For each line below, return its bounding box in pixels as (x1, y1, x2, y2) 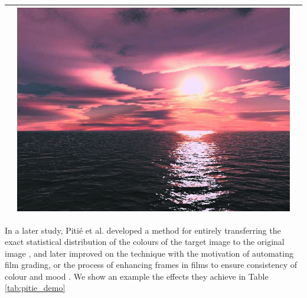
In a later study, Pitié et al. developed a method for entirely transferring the (5, 224, 281, 236)
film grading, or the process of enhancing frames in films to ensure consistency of (5, 258, 297, 271)
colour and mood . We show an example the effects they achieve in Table (5, 270, 269, 282)
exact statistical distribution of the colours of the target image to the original (5, 235, 285, 248)
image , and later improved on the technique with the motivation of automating (5, 247, 293, 259)
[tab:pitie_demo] (5, 281, 66, 294)
